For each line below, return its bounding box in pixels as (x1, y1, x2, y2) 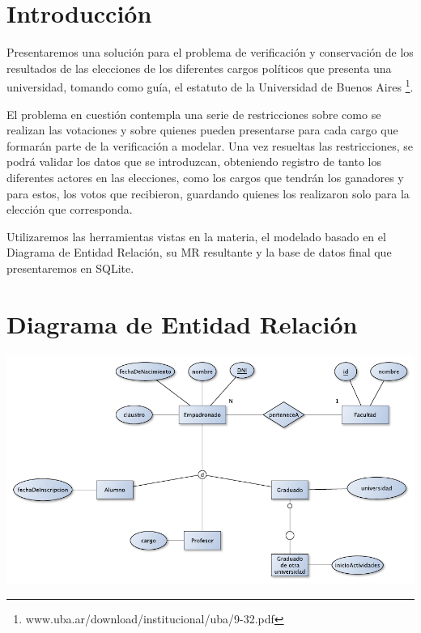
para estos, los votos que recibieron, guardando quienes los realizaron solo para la (6, 185, 410, 202)
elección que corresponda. (6, 201, 133, 218)
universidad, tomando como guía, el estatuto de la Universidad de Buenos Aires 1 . (6, 76, 414, 95)
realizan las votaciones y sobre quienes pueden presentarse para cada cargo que (6, 121, 398, 138)
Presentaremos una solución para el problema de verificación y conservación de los (6, 44, 414, 61)
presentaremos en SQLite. (6, 259, 134, 276)
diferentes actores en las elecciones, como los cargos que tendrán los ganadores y (6, 168, 404, 185)
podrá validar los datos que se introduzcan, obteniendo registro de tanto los (6, 153, 381, 170)
